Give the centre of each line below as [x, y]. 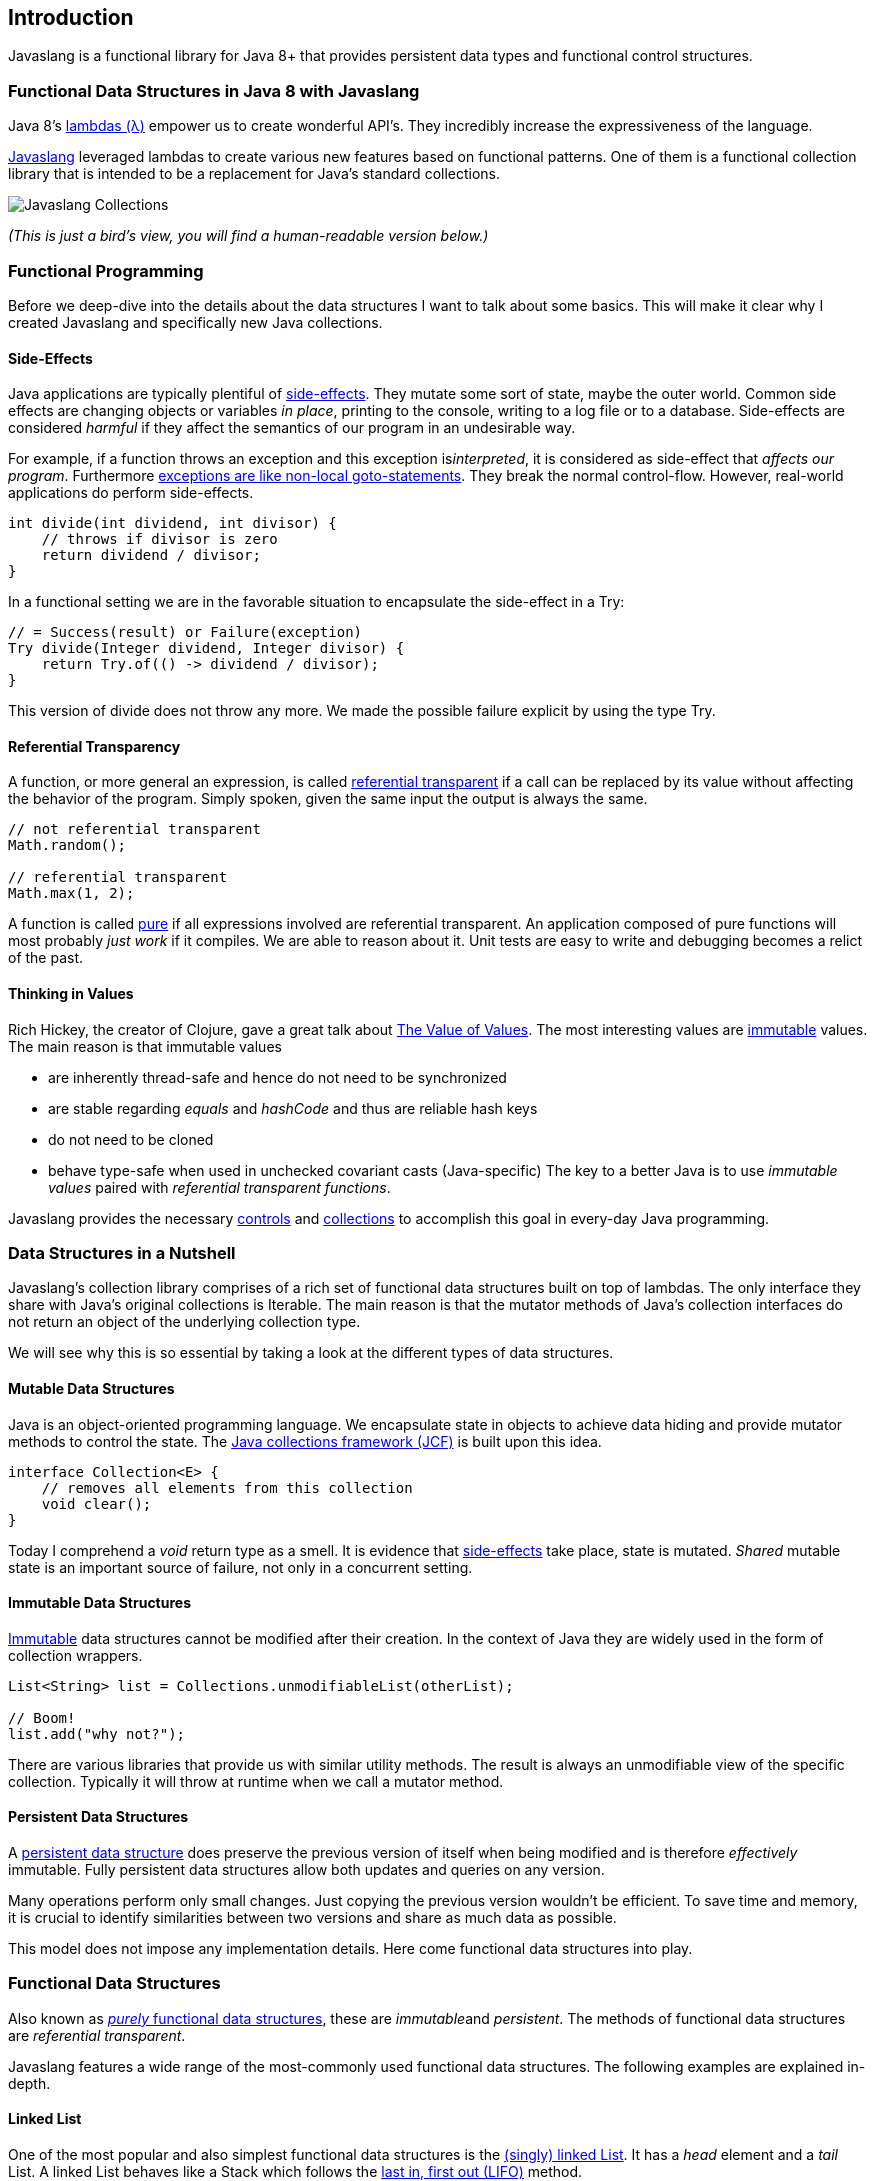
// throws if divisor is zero [159, 539]
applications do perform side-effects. [131, 493]
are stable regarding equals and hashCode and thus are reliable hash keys [293, 1108]
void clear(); [96, 1503]
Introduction [71, 17]
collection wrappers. [75, 1655]
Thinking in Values [71, 993]
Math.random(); [67, 845]
